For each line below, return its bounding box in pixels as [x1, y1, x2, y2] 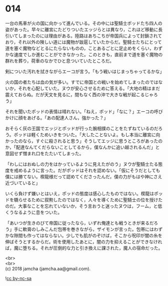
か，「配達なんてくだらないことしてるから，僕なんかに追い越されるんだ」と [5, 144, 160, 150]
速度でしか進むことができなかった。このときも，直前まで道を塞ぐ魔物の [13, 51, 163, 58]
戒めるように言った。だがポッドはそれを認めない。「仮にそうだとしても [13, 167, 160, 173]
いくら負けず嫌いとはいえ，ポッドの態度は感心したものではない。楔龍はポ [5, 190, 158, 196]
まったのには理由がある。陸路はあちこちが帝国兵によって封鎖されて [22, 33, 162, 39]
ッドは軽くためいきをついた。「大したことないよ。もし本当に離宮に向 [18, 131, 160, 138]
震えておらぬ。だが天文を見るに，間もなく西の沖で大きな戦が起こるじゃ [5, 91, 154, 98]
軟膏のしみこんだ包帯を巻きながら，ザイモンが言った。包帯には [22, 226, 154, 232]
